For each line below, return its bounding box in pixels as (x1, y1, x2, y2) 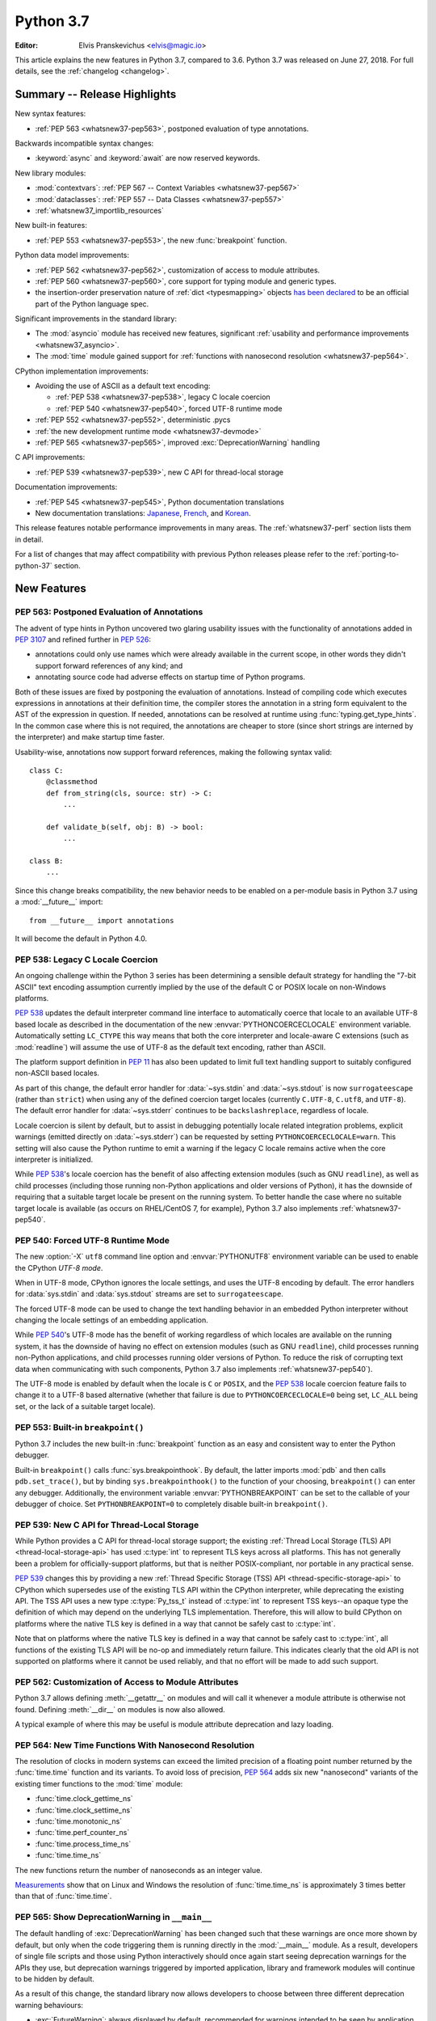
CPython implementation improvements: (15, 366, 149, 376)
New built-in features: (15, 221, 88, 230)
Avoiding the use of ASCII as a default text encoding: (35, 381, 211, 391)
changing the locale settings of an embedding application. (15, 1315, 209, 1325)
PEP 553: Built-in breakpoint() (15, 1421, 145, 1432)
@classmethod (45, 777, 98, 787)
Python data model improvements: (15, 251, 129, 260)
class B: (29, 857, 64, 866)
